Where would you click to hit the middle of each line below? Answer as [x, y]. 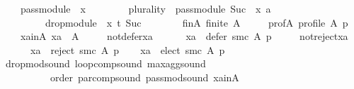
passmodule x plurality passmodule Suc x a [145, 8]
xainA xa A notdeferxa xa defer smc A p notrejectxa [184, 36]
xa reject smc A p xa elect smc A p [127, 49]
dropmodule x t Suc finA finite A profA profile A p [196, 22]
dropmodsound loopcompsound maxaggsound [105, 63]
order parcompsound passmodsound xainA [144, 77]
